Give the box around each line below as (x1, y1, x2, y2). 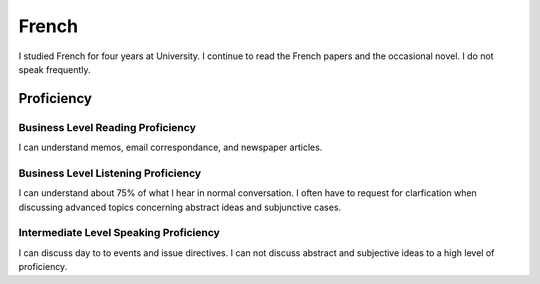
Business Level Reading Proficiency (18, 120, 197, 134)
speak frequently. (18, 63, 91, 75)
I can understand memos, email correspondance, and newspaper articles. (18, 141, 323, 154)
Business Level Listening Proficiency (18, 166, 202, 180)
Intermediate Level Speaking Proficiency (18, 226, 220, 240)
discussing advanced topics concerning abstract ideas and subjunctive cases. (18, 201, 342, 213)
